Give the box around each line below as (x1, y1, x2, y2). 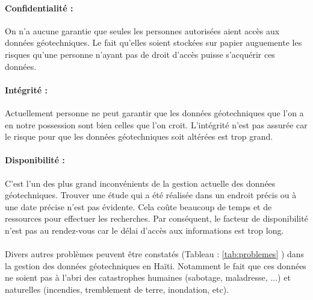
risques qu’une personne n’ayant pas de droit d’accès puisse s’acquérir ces (5, 48, 275, 60)
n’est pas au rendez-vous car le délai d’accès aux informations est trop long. (5, 223, 284, 236)
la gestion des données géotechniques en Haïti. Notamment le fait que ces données (5, 259, 306, 272)
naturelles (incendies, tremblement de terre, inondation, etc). (5, 283, 229, 295)
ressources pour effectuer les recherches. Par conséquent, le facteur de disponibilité (5, 212, 308, 225)
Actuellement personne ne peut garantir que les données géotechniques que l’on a (5, 106, 304, 119)
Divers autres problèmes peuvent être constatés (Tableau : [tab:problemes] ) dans (5, 248, 305, 260)
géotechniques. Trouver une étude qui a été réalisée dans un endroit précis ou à (5, 189, 297, 201)
